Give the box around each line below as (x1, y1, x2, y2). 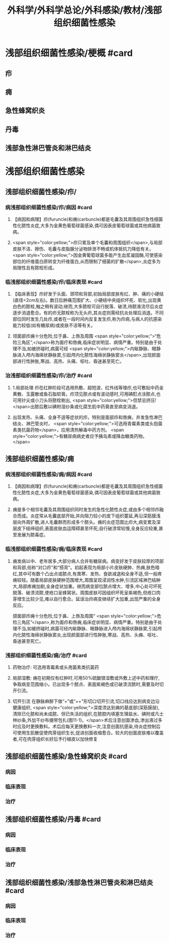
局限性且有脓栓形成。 (12, 265, 57, 271)
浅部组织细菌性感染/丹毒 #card (5, 815, 101, 824)
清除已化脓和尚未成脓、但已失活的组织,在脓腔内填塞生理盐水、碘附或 (12, 711, 155, 717)
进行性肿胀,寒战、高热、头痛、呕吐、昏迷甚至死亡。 (17, 358, 124, 364)
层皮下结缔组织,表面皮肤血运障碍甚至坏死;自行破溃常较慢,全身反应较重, (12, 525, 159, 531)
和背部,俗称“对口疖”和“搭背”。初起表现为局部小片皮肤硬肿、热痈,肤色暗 (12, 564, 160, 570)
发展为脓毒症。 (17, 532, 48, 538)
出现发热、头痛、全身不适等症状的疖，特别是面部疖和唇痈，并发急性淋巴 (12, 414, 162, 420)
